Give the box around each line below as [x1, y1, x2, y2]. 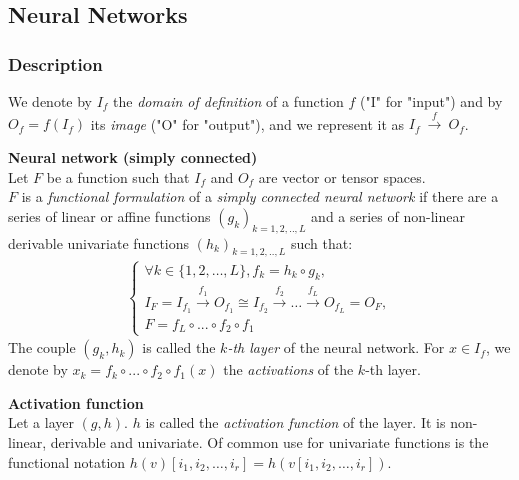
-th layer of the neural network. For [227, 337, 445, 358]
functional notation [8, 451, 126, 472]
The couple [8, 337, 76, 358]
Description [8, 51, 103, 76]
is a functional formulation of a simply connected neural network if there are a [21, 186, 499, 207]
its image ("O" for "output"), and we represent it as [90, 113, 405, 134]
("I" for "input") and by [360, 91, 503, 111]
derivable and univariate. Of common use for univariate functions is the [50, 432, 489, 453]
